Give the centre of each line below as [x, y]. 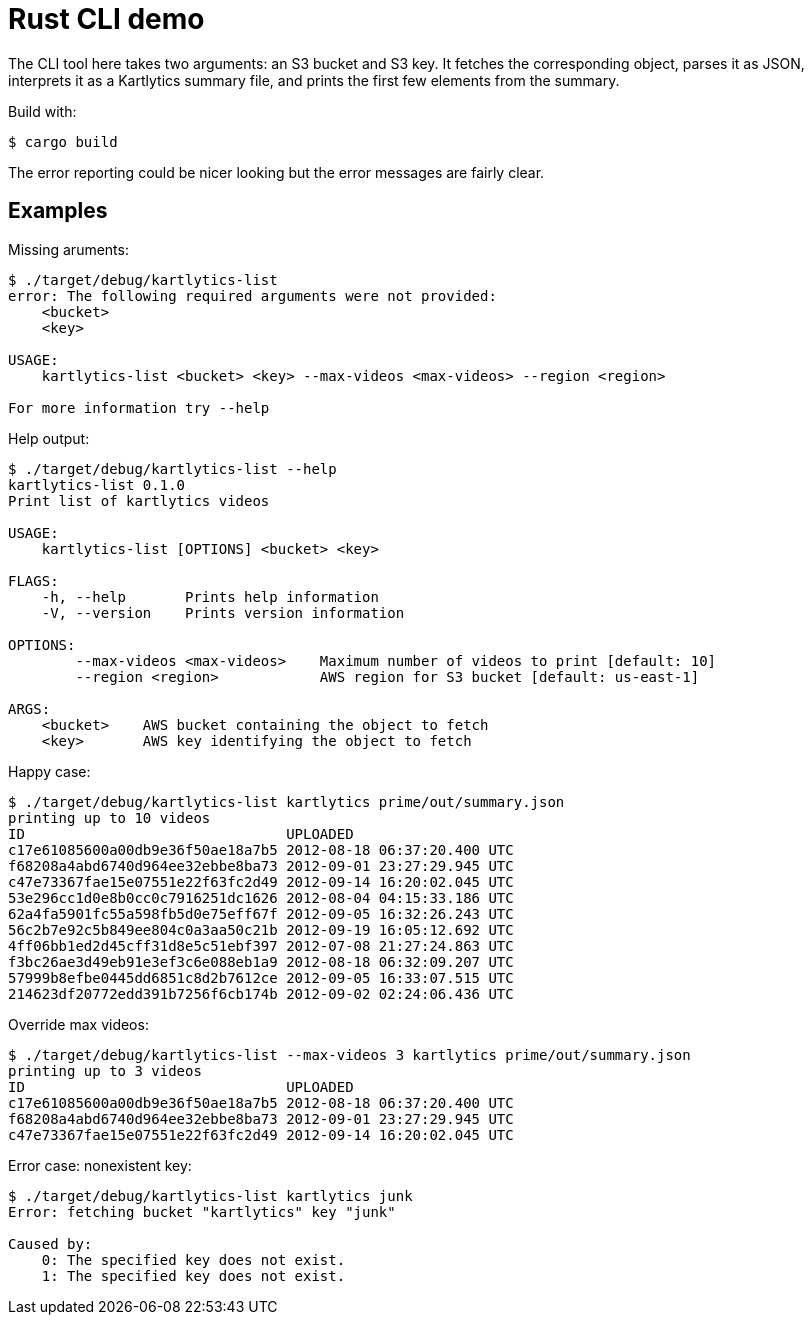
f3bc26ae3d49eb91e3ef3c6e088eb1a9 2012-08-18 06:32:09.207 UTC [261, 961]
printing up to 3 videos [105, 1070]
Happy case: [49, 771]
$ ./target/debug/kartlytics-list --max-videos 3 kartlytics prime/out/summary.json [349, 1054]
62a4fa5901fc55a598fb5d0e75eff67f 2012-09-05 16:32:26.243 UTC [261, 913]
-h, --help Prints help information [210, 596]
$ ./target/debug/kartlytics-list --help [172, 468]
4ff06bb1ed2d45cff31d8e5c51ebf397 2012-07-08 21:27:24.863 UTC [261, 945]
